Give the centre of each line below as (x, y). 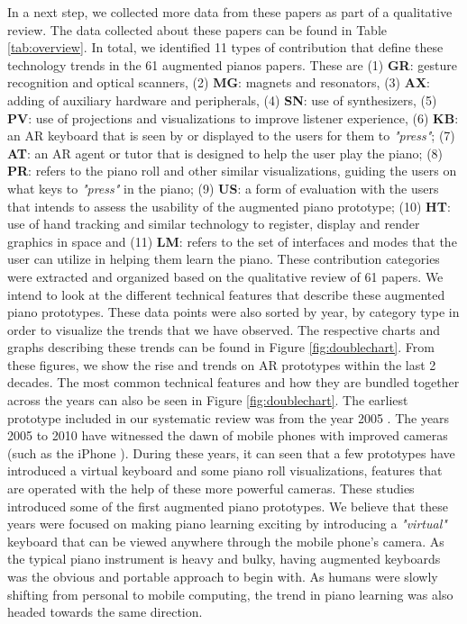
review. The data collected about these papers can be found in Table (197, 29)
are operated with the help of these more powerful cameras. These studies (211, 488)
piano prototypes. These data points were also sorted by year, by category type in (233, 312)
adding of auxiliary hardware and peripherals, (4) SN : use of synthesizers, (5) (222, 99)
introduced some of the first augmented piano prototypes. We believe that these (228, 506)
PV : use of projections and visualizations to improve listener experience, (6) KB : (233, 118)
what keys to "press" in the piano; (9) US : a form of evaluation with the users (223, 188)
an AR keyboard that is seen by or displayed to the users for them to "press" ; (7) (231, 136)
